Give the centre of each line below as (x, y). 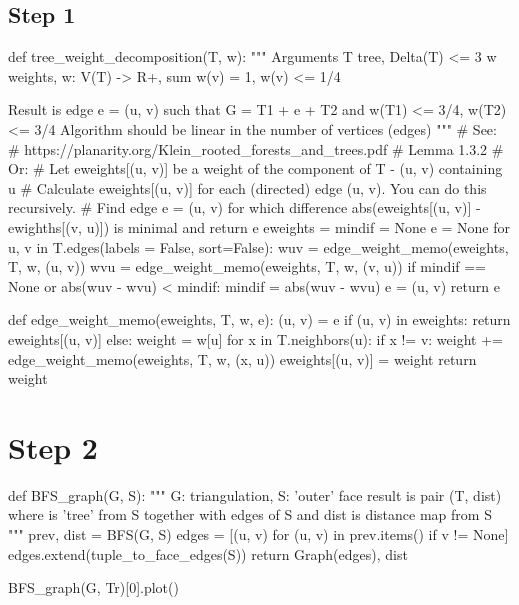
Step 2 (53, 446)
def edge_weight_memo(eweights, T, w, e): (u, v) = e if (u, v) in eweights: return (259, 319)
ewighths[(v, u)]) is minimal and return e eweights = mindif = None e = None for (259, 226)
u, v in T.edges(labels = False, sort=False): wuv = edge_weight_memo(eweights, (258, 246)
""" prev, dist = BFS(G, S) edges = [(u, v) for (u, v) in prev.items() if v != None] (258, 534)
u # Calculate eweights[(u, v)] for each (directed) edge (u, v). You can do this (247, 187)
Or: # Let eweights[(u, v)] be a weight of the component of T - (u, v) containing (255, 168)
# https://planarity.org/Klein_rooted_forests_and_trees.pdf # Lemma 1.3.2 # (256, 148)
